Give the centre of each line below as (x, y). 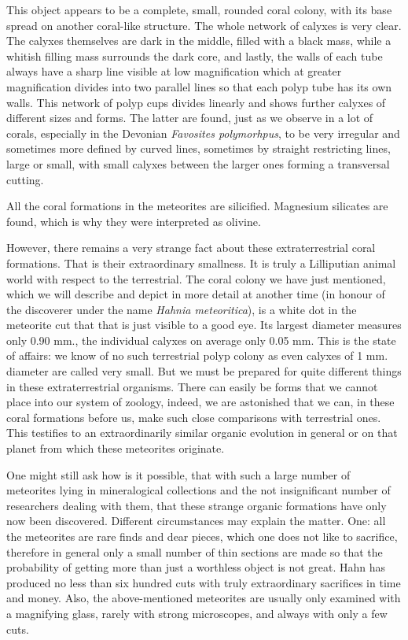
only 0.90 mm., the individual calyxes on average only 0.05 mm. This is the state (201, 340)
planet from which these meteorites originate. (116, 448)
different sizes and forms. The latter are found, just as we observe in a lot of (190, 118)
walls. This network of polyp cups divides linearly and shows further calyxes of (196, 102)
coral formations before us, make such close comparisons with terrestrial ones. (194, 417)
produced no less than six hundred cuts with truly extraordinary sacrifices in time (204, 582)
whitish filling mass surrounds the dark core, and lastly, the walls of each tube (195, 55)
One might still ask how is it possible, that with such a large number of (178, 474)
